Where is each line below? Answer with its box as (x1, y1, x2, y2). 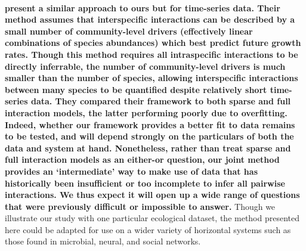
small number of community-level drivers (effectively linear (5, 24, 253, 37)
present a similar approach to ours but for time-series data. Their (5, 1, 280, 14)
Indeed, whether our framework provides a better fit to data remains (5, 118, 295, 131)
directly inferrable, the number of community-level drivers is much (5, 60, 286, 72)
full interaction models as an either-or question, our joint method (5, 153, 280, 166)
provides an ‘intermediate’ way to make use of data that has (5, 165, 258, 177)
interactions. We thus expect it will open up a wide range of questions (5, 188, 300, 201)
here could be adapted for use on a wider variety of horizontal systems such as (5, 223, 291, 235)
